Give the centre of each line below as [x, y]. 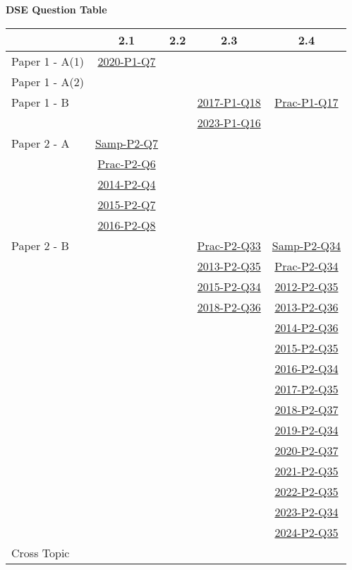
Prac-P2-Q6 [127, 163]
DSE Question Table [56, 9]
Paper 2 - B [40, 245]
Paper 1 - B [40, 102]
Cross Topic [41, 552]
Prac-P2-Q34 [307, 266]
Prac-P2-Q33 [229, 245]
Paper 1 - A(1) [48, 61]
